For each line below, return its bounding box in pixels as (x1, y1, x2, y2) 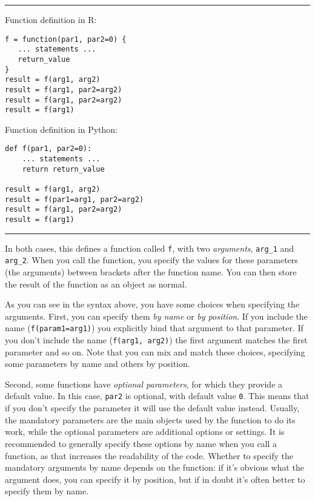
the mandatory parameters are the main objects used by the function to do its (5, 413, 296, 426)
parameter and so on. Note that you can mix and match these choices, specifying (5, 345, 305, 358)
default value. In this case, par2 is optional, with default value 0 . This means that (5, 389, 310, 402)
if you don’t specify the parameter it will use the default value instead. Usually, (5, 402, 300, 414)
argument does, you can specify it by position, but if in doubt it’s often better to (5, 472, 305, 485)
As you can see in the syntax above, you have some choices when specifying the (5, 298, 300, 311)
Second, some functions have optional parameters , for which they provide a (5, 377, 283, 390)
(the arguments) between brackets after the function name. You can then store (5, 266, 297, 278)
